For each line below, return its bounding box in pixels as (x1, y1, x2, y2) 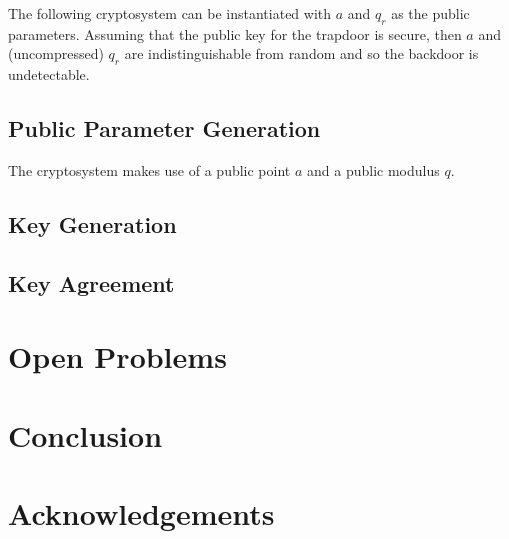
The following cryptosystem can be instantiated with (8, 3, 332, 23)
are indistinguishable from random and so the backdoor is (124, 43, 479, 64)
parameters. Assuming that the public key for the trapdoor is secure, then (8, 23, 462, 44)
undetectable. (8, 64, 90, 85)
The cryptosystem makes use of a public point (8, 159, 291, 180)
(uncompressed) (8, 43, 104, 64)
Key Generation (8, 208, 177, 239)
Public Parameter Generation (8, 113, 321, 144)
